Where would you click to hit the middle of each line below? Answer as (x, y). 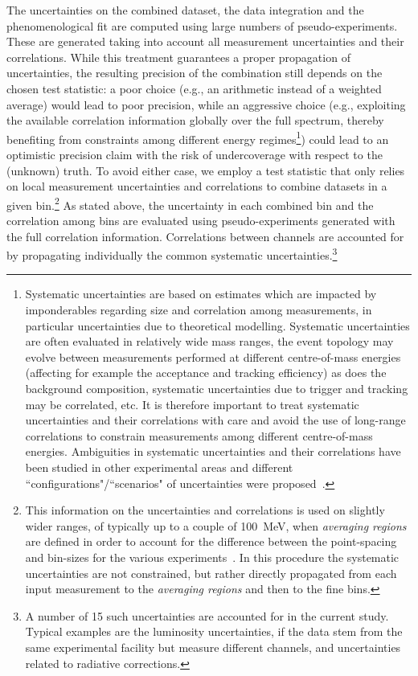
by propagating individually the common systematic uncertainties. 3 (172, 254)
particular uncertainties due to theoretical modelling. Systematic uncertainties (217, 325)
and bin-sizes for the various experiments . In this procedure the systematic (212, 557)
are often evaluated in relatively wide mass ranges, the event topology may (209, 341)
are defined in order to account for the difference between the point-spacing (211, 541)
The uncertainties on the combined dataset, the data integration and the (185, 10)
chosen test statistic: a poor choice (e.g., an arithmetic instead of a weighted (194, 88)
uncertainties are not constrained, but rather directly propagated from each (211, 573)
